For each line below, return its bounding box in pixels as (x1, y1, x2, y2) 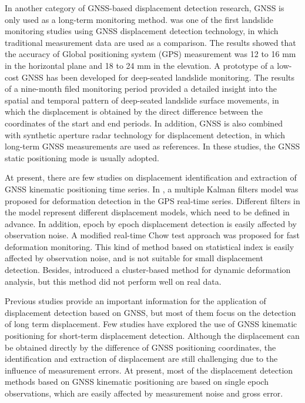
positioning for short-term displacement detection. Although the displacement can (5, 329, 300, 342)
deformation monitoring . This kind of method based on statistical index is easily (5, 240, 294, 252)
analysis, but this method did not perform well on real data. (5, 275, 222, 287)
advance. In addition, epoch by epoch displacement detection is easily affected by (5, 217, 297, 229)
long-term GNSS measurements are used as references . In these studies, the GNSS (5, 140, 300, 152)
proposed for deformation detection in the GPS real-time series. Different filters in (5, 194, 300, 207)
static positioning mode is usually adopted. (5, 151, 159, 164)
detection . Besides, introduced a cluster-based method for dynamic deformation (5, 264, 291, 276)
